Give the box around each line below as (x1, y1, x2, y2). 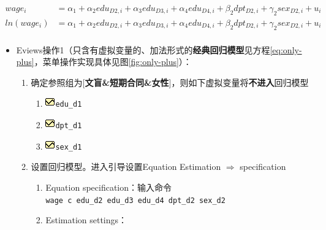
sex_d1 (55, 142, 82, 151)
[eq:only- (270, 43, 302, 56)
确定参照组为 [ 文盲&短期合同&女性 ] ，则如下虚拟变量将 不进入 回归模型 (31, 75, 309, 88)
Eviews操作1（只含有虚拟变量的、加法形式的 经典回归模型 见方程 (16, 43, 270, 56)
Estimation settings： (45, 213, 127, 226)
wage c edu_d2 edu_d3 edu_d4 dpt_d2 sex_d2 (45, 196, 226, 205)
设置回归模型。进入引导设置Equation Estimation (31, 160, 221, 173)
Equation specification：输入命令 (45, 181, 172, 194)
